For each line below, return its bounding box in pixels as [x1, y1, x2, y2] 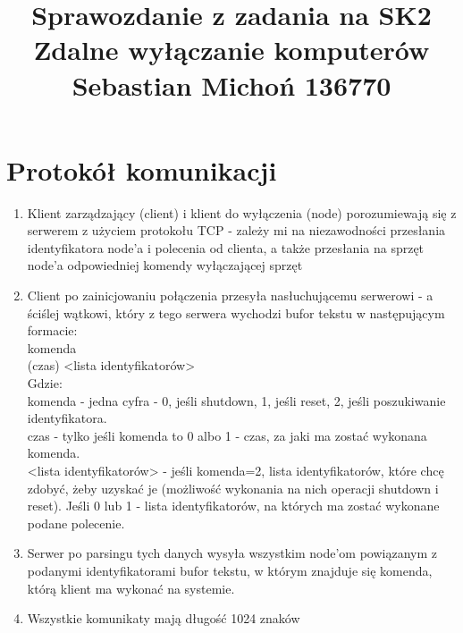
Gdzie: [27, 374, 63, 392]
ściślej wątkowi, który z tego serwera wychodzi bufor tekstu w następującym [27, 303, 445, 322]
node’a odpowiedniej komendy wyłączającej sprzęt [27, 256, 303, 274]
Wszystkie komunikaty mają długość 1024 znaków [27, 609, 300, 628]
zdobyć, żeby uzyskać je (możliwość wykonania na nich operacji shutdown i [27, 478, 439, 497]
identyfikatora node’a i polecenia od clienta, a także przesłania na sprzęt [27, 238, 425, 257]
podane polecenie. [27, 513, 125, 532]
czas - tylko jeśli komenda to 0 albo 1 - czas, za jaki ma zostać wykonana [27, 426, 427, 444]
